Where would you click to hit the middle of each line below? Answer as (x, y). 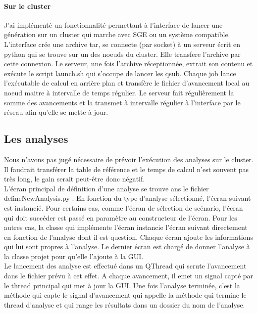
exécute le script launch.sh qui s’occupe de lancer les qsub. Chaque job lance (120, 73)
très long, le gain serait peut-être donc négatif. (75, 179)
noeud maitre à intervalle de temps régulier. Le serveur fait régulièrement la (119, 92)
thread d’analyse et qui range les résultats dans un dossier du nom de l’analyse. (125, 304)
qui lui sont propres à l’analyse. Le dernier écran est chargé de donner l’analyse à (127, 246)
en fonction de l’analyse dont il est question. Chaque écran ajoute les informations (128, 237)
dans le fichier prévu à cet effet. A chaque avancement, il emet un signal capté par (129, 276)
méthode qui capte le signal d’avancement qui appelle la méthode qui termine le (125, 295)
